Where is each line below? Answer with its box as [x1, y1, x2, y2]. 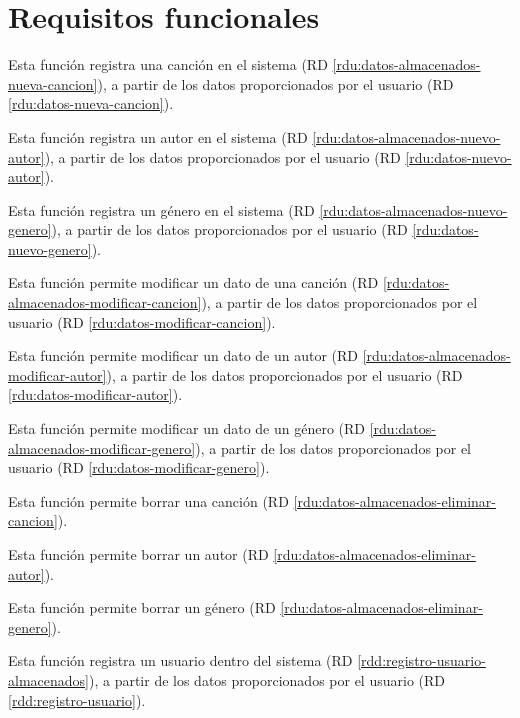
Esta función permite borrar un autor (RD [8, 544, 269, 564]
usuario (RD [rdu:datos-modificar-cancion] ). [8, 311, 276, 332]
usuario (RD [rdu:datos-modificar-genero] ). [8, 457, 270, 478]
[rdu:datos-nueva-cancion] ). [8, 93, 174, 114]
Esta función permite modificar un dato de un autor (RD [8, 345, 359, 366]
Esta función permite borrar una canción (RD [8, 490, 289, 511]
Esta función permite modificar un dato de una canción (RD [8, 272, 379, 293]
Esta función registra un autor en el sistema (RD [8, 126, 308, 147]
